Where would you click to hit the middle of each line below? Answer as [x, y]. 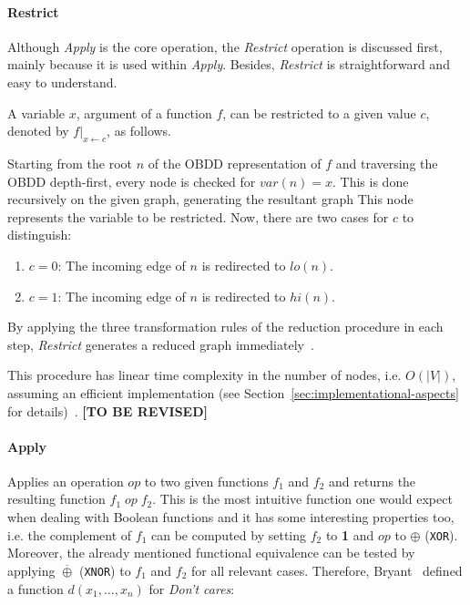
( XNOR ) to [105, 570]
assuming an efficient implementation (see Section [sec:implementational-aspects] [233, 392]
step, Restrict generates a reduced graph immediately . [161, 344]
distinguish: [40, 235]
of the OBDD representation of [235, 163]
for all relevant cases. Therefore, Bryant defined [327, 570]
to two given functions [206, 481]
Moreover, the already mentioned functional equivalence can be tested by [211, 553]
